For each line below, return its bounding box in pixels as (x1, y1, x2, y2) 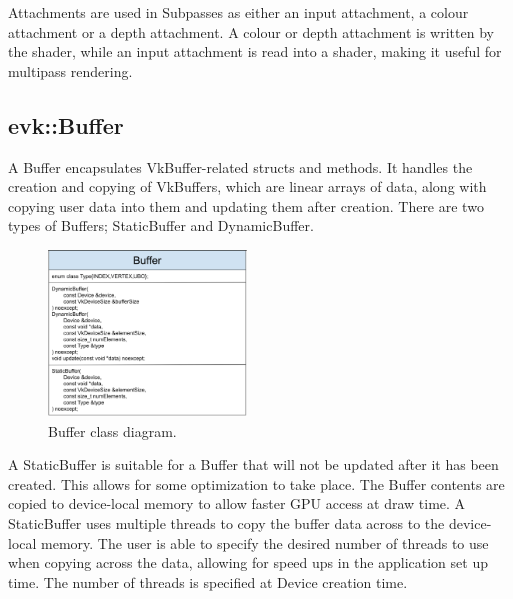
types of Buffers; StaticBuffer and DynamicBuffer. (8, 215, 314, 236)
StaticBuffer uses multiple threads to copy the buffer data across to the (8, 513, 445, 534)
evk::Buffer (8, 109, 124, 140)
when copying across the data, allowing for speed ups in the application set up (8, 552, 488, 573)
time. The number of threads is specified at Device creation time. (8, 571, 408, 592)
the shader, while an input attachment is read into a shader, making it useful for (8, 41, 502, 62)
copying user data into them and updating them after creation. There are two (8, 195, 484, 216)
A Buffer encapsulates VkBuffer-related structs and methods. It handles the (8, 156, 473, 177)
